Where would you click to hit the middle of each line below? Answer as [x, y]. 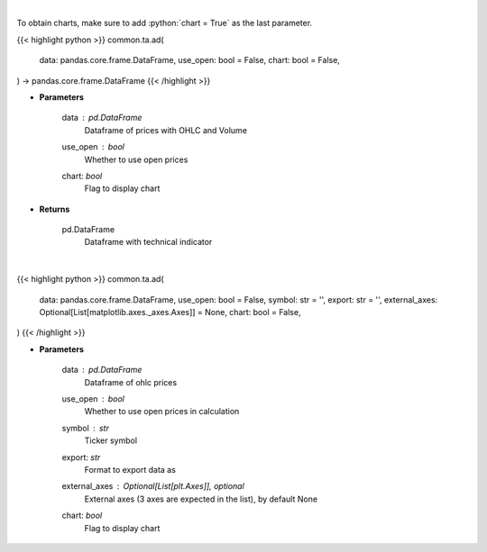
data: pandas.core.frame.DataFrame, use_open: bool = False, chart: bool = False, [189, 60]
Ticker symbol [111, 440]
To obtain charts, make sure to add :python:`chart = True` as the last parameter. [165, 23]
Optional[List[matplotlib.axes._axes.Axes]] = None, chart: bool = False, [170, 312]
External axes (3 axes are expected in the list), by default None [201, 499]
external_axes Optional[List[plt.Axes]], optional [153, 486]
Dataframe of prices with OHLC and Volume [166, 130]
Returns [55, 209]
